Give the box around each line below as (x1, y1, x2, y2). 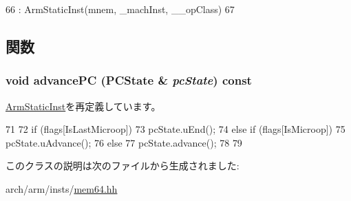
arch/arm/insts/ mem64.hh (6, 181, 118, 195)
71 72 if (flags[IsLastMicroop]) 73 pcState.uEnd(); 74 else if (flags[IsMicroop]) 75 (6, 122, 345, 136)
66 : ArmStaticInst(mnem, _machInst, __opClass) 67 (6, 2, 235, 16)
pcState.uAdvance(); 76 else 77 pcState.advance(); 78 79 (6, 135, 242, 149)
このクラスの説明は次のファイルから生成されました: (6, 158, 240, 173)
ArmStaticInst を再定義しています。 (6, 98, 161, 113)
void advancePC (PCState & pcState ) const (6, 72, 252, 89)
